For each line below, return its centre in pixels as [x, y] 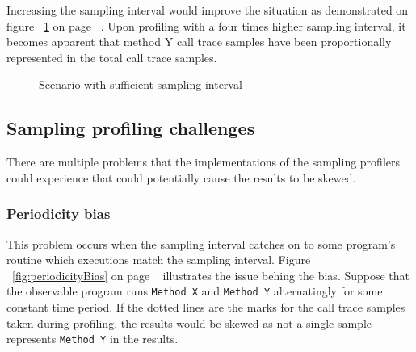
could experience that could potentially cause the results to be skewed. [181, 177]
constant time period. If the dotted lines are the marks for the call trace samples [206, 307]
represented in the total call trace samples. [112, 57]
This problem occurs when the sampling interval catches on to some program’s [201, 243]
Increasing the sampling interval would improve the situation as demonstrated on [208, 10]
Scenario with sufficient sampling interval [141, 84]
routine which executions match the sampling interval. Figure [159, 260]
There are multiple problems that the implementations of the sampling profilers [204, 162]
